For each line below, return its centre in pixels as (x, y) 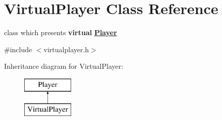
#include (18, 49)
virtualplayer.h (66, 49)
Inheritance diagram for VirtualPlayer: (64, 66)
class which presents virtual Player (61, 32)
